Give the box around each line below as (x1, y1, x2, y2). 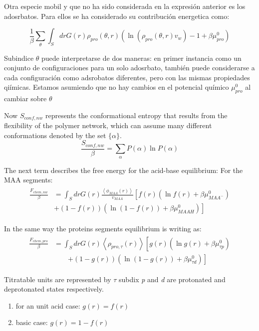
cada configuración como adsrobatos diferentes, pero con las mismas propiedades (4, 72, 250, 82)
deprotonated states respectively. (4, 284, 104, 294)
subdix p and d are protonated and (119, 274, 226, 284)
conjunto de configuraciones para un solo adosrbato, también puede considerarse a (4, 62, 255, 73)
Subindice (4, 52, 34, 63)
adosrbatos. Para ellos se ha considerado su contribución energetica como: (4, 10, 230, 21)
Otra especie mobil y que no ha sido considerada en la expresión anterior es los (4, 1, 246, 11)
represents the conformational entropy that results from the (45, 110, 228, 120)
